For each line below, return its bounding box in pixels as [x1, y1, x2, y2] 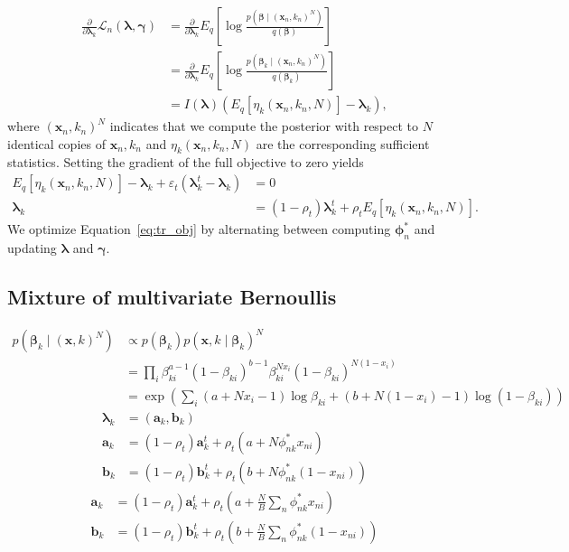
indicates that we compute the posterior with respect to [109, 117, 419, 136]
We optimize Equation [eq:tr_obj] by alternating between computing [7, 220, 391, 239]
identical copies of [7, 134, 106, 153]
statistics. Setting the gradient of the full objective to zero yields [7, 153, 364, 172]
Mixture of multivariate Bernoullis [7, 282, 337, 310]
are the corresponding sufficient [256, 134, 430, 153]
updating [7, 238, 57, 257]
